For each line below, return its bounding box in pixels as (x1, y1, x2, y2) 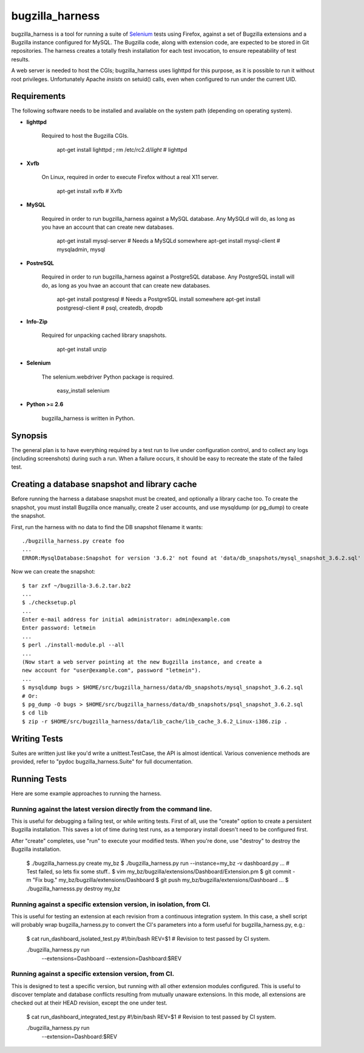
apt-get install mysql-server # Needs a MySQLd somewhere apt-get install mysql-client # (56, 237, 280, 245)
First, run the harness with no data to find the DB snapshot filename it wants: (11, 523, 203, 530)
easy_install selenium (56, 387, 110, 394)
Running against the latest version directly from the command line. (11, 805, 212, 813)
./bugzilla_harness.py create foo (22, 537, 124, 544)
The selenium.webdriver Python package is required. (41, 373, 174, 381)
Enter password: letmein (22, 625, 96, 631)
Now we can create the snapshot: (11, 568, 96, 575)
